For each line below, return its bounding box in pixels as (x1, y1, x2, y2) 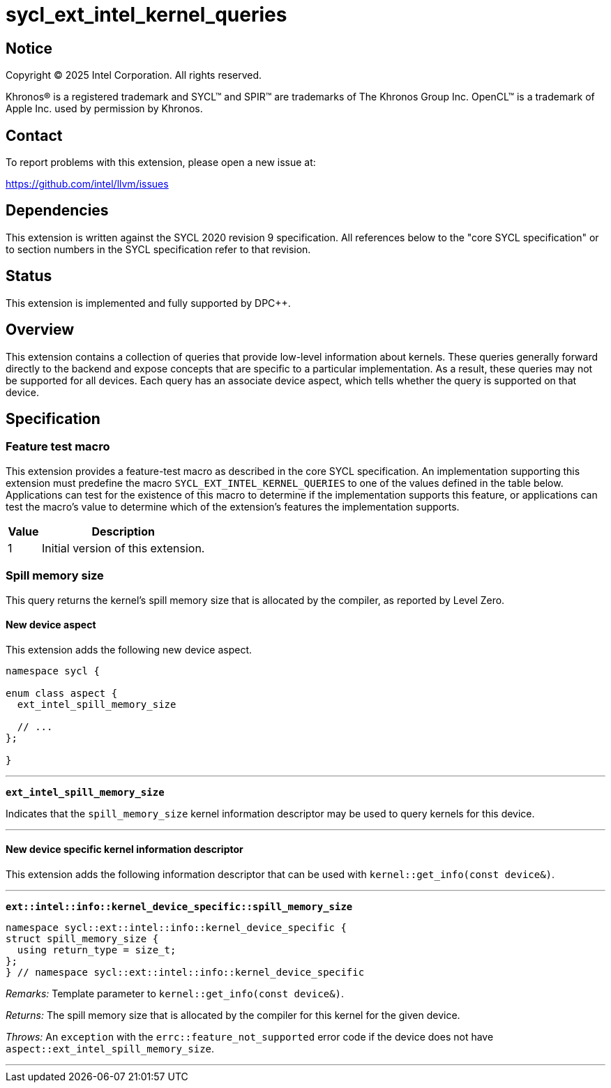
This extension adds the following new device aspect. (6, 643, 252, 656)
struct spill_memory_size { (6, 932, 159, 944)
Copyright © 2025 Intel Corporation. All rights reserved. (6, 69, 262, 82)
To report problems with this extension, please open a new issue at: (6, 156, 316, 169)
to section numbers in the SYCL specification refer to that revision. (6, 243, 311, 255)
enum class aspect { (6, 687, 118, 699)
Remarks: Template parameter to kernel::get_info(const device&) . (6, 987, 345, 999)
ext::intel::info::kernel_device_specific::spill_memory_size (6, 900, 353, 912)
